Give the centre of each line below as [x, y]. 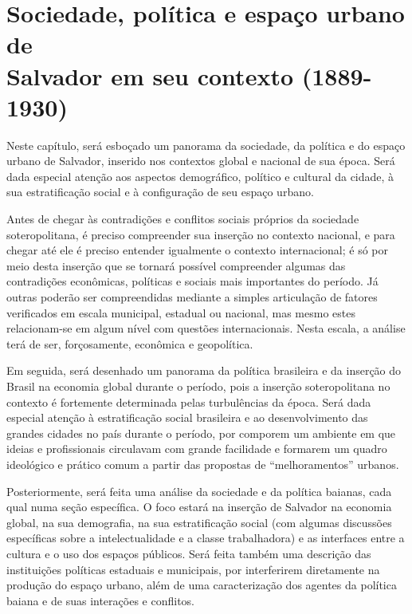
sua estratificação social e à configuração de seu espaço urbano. [160, 192]
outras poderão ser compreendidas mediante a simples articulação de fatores [192, 297]
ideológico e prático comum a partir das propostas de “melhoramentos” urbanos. [203, 464]
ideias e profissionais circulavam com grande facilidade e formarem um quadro [197, 449]
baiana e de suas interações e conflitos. [100, 600]
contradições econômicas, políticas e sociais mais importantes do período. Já [192, 281]
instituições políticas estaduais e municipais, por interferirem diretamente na [193, 569]
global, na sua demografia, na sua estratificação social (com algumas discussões [199, 522]
